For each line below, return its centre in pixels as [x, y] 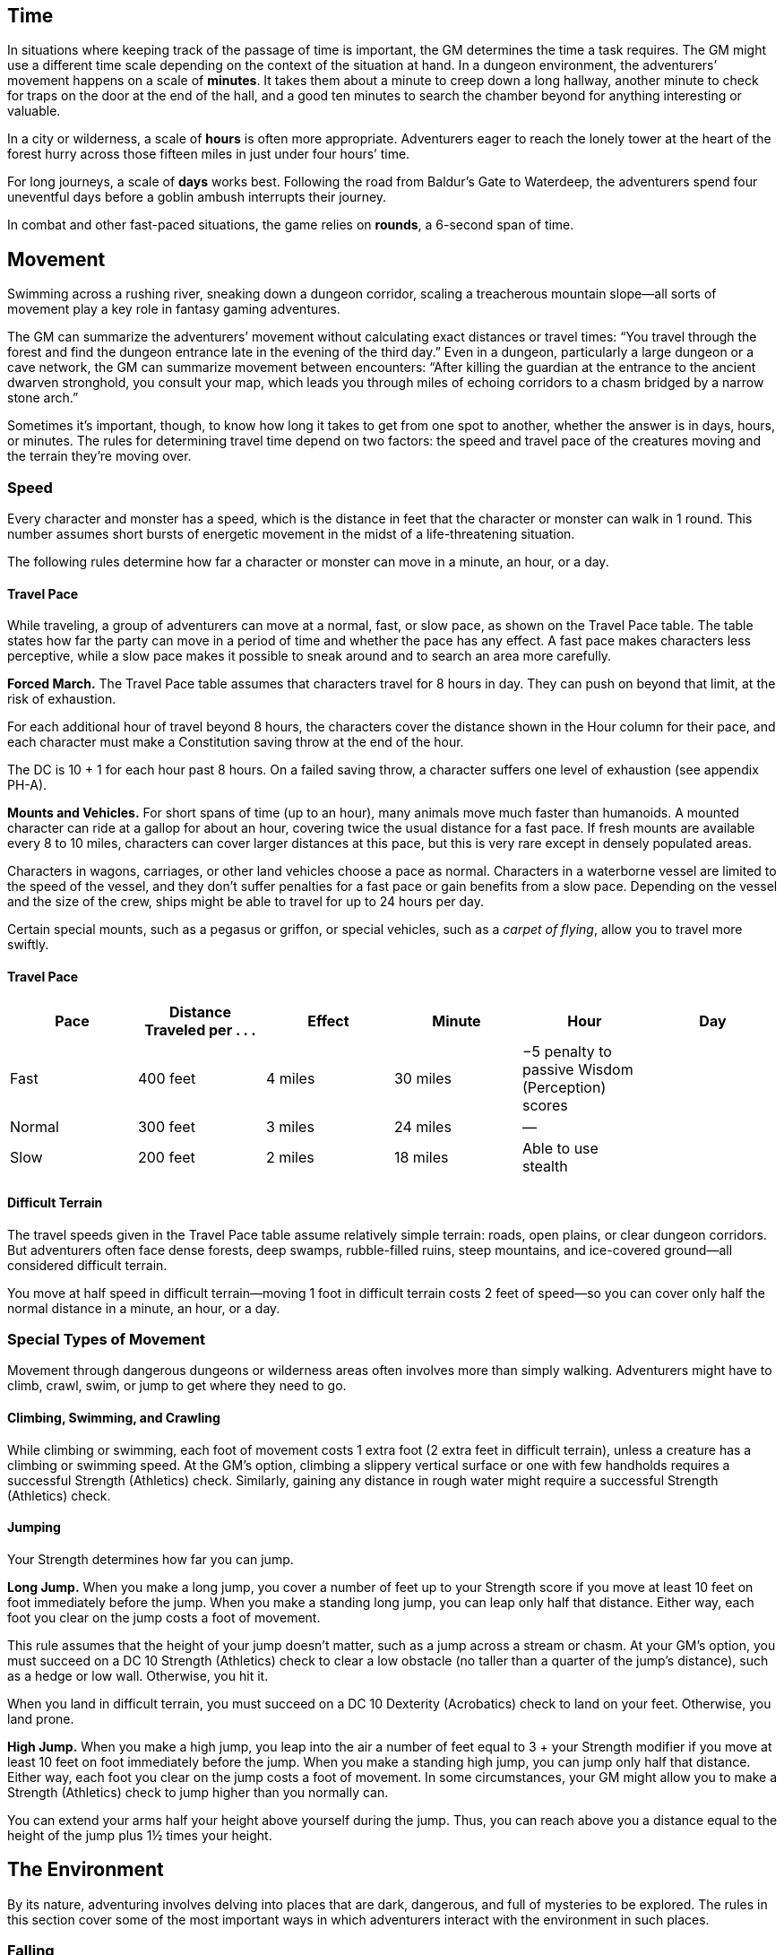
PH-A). [27, 785]
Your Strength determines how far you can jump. [151, 1559]
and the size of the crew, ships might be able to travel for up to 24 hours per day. [246, 902]
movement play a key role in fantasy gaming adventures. [174, 309]
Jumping [34, 1527]
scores [545, 1106]
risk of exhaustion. [62, 699]
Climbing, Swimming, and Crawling [114, 1418]
